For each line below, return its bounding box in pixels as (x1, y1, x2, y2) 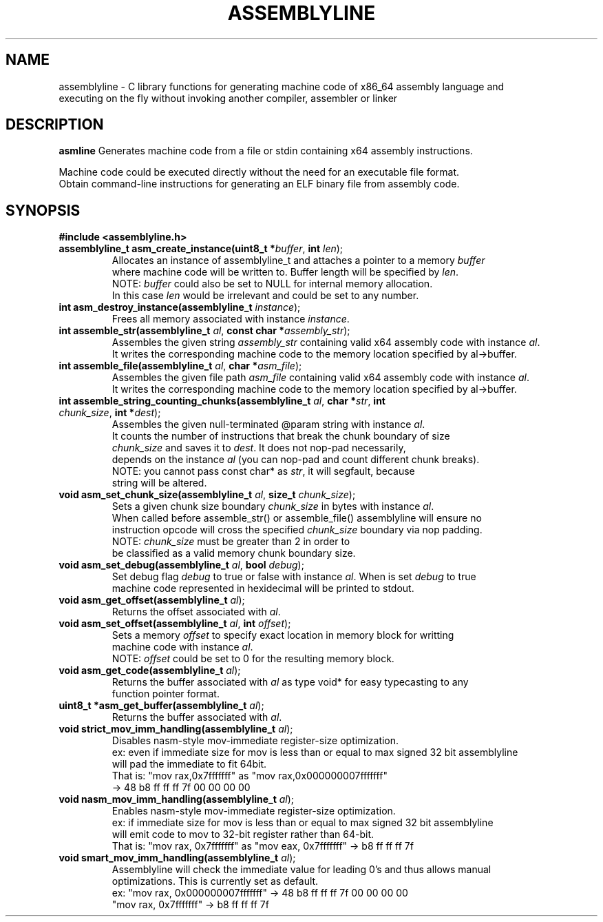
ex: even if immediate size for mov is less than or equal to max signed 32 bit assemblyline (112, 746, 518, 759)
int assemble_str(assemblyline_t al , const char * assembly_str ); (59, 325, 350, 337)
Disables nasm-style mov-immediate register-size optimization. (112, 735, 399, 747)
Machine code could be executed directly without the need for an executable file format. (59, 166, 460, 178)
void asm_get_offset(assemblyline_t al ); (59, 594, 245, 606)
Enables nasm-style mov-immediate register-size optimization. (112, 805, 396, 817)
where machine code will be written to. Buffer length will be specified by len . (112, 266, 459, 278)
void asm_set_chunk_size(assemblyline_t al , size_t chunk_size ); (59, 489, 356, 501)
